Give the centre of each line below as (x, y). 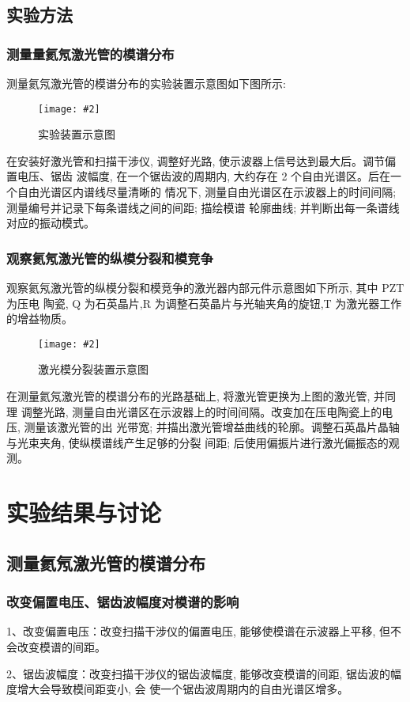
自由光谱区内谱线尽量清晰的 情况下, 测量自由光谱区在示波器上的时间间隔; (207, 192)
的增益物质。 (39, 319)
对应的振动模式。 (51, 223)
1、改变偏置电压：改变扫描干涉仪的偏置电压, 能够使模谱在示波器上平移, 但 (199, 631)
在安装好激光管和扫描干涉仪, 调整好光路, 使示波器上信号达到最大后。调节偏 (201, 160)
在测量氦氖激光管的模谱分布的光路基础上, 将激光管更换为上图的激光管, (188, 396)
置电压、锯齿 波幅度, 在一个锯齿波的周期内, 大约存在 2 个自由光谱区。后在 (199, 176)
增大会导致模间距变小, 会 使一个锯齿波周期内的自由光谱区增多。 (183, 689)
